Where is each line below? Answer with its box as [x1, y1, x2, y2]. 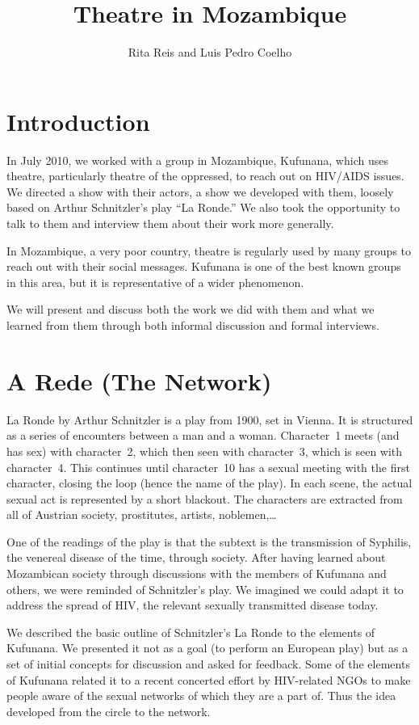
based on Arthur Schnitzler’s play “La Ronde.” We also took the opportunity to [6, 199, 400, 216]
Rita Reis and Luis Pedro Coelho [128, 44, 292, 61]
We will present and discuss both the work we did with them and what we [6, 301, 375, 318]
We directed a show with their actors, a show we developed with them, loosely [6, 183, 394, 200]
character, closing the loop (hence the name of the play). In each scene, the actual [6, 474, 413, 491]
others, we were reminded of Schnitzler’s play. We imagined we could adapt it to [6, 580, 404, 597]
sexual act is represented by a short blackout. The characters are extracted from [6, 490, 403, 507]
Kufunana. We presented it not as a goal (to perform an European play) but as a [6, 639, 409, 656]
